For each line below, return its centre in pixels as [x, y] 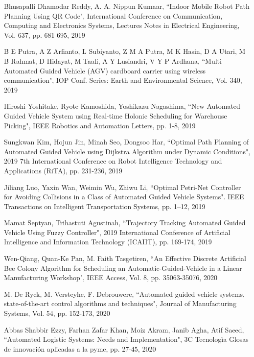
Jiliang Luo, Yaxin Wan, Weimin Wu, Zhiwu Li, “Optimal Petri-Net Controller [123, 187]
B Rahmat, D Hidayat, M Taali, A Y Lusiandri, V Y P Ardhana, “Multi [113, 60]
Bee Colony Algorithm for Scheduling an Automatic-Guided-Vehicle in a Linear [123, 268]
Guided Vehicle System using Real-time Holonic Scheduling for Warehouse [115, 115]
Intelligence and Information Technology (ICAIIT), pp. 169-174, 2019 [108, 242]
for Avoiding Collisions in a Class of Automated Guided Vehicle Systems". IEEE [124, 197]
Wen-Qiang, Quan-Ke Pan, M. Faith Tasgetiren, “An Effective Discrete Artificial [125, 258]
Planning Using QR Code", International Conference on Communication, [113, 15]
